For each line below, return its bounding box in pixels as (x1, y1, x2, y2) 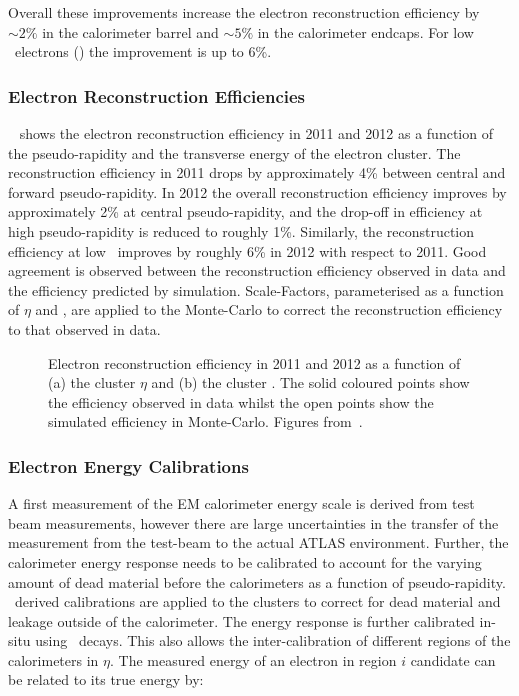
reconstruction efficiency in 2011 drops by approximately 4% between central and (8, 162, 506, 183)
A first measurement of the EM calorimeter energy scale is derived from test (8, 493, 475, 514)
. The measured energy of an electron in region (110, 649, 397, 670)
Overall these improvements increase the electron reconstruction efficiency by (8, 2, 480, 22)
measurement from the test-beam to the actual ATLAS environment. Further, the (8, 532, 509, 553)
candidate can (410, 649, 496, 670)
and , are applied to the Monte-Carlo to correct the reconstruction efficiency (35, 299, 503, 320)
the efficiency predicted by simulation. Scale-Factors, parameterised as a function (8, 279, 504, 300)
